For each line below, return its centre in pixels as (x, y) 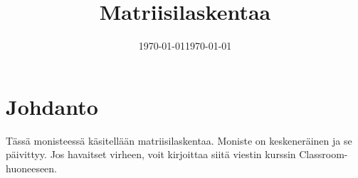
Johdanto (52, 106)
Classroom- (323, 154)
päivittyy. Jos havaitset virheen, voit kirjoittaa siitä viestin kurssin (151, 154)
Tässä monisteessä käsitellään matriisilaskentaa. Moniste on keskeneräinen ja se (179, 140)
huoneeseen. (32, 168)
